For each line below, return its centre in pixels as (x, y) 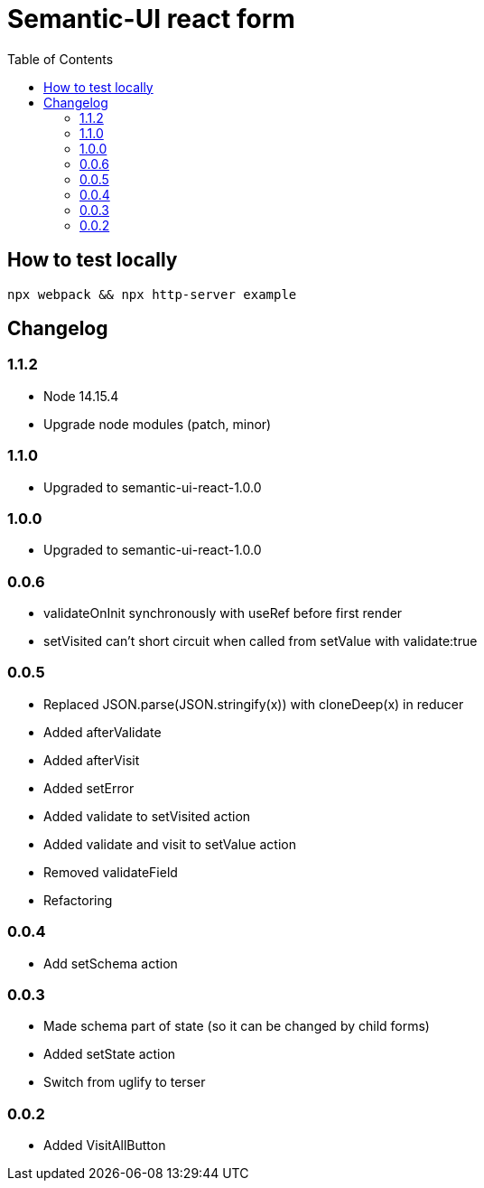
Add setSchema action (111, 963)
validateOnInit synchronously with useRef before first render (223, 613)
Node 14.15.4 (81, 396)
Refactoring (78, 900)
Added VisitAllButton (105, 1146)
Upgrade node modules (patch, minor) (158, 424)
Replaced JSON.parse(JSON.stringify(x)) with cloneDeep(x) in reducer (254, 704)
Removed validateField (111, 872)
